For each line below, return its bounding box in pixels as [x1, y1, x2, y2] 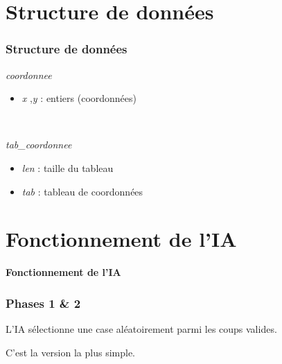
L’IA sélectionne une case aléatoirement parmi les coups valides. [6, 322, 277, 336]
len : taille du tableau [21, 160, 114, 175]
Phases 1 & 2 [6, 294, 81, 311]
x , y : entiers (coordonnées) [21, 91, 137, 105]
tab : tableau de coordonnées [21, 184, 143, 198]
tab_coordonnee [6, 137, 72, 152]
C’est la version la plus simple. [6, 345, 135, 359]
